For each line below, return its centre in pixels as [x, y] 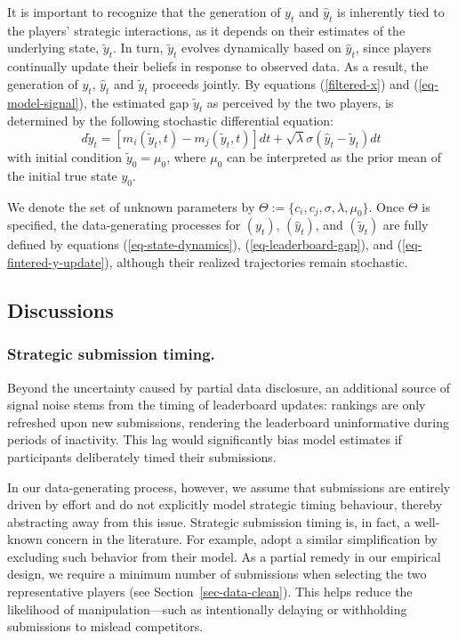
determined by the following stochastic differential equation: [170, 121]
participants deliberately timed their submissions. [142, 456]
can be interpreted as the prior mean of [334, 156]
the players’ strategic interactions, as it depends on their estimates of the [206, 30]
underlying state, [53, 48]
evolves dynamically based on [261, 48]
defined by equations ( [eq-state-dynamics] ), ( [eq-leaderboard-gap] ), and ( [205, 244]
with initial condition [65, 156]
